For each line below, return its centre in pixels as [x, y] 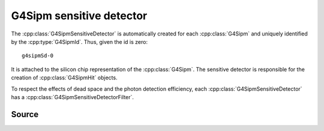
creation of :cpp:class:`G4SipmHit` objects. [64, 78]
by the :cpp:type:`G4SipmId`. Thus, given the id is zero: [79, 41]
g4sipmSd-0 [38, 56]
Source [25, 114]
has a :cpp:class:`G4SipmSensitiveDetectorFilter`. [73, 97]
